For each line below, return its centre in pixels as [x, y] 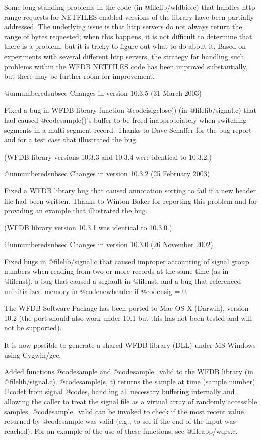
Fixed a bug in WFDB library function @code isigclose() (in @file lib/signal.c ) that [130, 110]
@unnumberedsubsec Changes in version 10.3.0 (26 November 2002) [109, 244]
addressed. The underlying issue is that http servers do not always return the [123, 27]
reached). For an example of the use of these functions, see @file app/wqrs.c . [121, 431]
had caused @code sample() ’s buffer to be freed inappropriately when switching [125, 119]
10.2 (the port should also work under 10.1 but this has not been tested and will [128, 317]
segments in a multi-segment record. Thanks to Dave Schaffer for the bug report [128, 130]
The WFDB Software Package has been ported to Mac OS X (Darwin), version [126, 308]
